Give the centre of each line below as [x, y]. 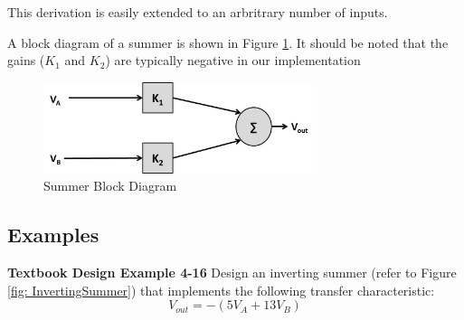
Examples [53, 235]
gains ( [26, 60]
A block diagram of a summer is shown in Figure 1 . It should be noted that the [228, 42]
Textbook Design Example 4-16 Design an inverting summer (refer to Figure [232, 273]
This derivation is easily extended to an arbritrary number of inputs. [198, 12]
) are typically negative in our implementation [233, 60]
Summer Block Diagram [110, 186]
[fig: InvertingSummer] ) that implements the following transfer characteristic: [221, 290]
